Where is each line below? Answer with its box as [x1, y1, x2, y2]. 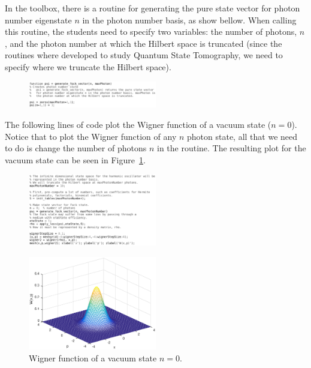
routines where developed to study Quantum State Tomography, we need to [5, 49, 283, 61]
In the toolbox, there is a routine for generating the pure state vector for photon [5, 2, 300, 14]
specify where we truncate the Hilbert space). [5, 60, 171, 73]
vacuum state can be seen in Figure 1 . [5, 153, 146, 166]
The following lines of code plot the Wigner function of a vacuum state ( [5, 118, 271, 131]
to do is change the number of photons [5, 142, 147, 154]
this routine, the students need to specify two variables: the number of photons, [5, 25, 297, 38]
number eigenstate [5, 13, 72, 26]
